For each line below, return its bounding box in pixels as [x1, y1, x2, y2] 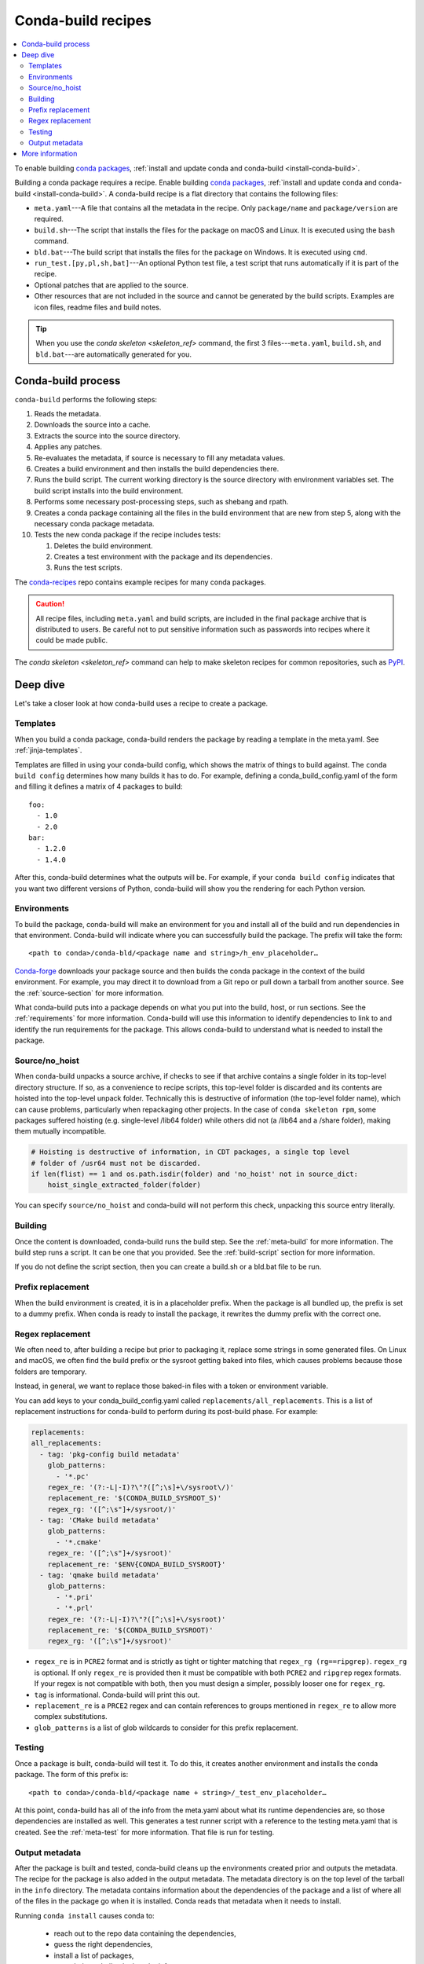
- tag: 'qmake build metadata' [39, 1571, 160, 1580]
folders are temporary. [14, 1367, 87, 1376]
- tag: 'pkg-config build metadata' [39, 1449, 181, 1459]
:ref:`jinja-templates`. [14, 746, 82, 755]
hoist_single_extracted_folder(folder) [47, 1181, 202, 1189]
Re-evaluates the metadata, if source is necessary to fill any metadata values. [34, 453, 286, 463]
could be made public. [35, 636, 108, 645]
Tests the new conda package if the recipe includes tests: [34, 530, 221, 540]
